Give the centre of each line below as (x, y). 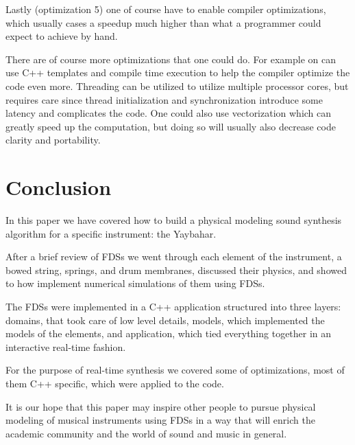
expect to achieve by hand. (62, 36)
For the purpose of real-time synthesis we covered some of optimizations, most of (175, 370)
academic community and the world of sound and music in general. (146, 433)
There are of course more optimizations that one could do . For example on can (171, 59)
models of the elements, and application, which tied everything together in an (169, 333)
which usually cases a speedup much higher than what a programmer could (163, 22)
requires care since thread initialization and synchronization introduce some (164, 99)
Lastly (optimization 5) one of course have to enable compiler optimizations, (166, 9)
